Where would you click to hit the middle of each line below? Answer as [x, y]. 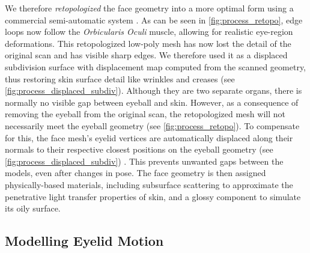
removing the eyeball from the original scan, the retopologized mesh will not [145, 114]
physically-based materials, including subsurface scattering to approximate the [149, 184]
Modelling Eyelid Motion [84, 241]
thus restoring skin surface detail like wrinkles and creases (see [120, 78]
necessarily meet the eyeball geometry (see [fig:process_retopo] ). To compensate [152, 125]
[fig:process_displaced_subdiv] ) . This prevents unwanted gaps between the [144, 161]
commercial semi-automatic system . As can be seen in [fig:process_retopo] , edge [154, 20]
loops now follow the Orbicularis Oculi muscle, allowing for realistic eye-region [149, 32]
